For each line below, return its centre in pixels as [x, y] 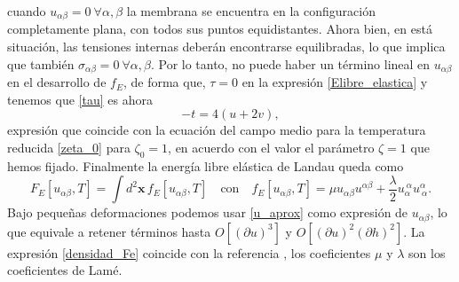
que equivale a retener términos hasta [109, 231]
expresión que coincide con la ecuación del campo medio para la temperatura [217, 130]
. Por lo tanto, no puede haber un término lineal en [290, 63]
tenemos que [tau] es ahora [80, 99]
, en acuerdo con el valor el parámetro [271, 147]
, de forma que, [164, 82]
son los [427, 252]
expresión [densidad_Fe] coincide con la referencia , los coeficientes [189, 252]
